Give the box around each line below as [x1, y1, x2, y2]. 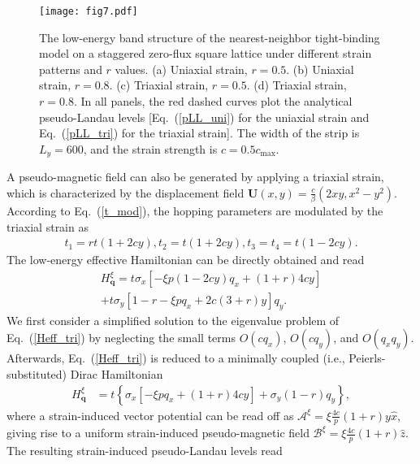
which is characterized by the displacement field [6, 184, 245, 201]
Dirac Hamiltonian [70, 366, 163, 383]
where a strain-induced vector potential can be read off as [6, 406, 294, 423]
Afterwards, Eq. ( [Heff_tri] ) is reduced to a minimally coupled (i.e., [6, 349, 345, 366]
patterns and [39, 60, 102, 77]
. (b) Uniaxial [286, 60, 354, 77]
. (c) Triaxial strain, [109, 76, 209, 93]
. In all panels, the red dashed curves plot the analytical [73, 93, 353, 110]
